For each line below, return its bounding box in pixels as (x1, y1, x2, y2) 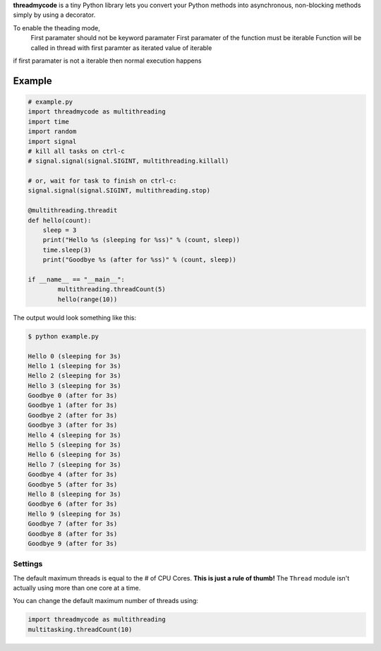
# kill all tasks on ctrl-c (28, 147, 125, 155)
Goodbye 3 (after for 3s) (28, 421, 118, 430)
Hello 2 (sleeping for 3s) (28, 372, 121, 380)
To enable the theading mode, (13, 23, 100, 32)
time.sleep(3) (42, 245, 92, 254)
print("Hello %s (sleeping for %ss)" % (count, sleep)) (42, 236, 241, 244)
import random (28, 128, 77, 135)
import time (28, 117, 70, 126)
